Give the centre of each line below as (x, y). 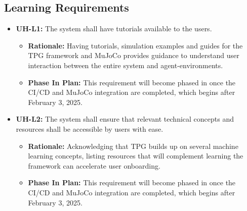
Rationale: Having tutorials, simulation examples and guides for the (135, 45)
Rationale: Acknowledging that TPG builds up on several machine (133, 146)
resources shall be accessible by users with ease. (90, 128)
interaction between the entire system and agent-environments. (126, 65)
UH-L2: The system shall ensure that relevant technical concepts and (125, 119)
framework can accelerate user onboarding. (94, 165)
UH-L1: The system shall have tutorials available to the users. (114, 29)
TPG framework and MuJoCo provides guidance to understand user (134, 55)
